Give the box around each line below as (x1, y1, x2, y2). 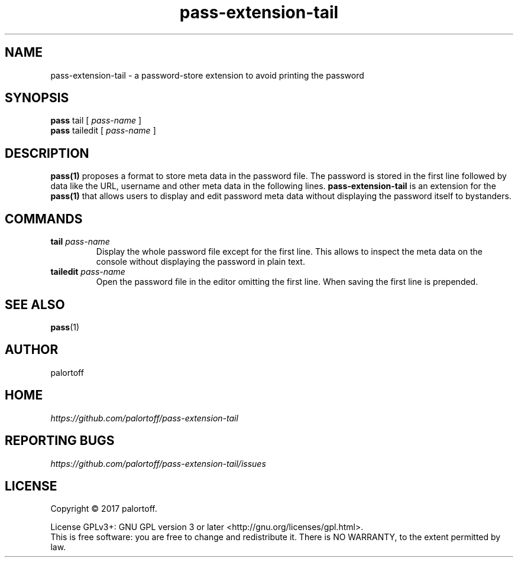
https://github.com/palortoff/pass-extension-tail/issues (50, 458, 266, 469)
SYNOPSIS (5, 90, 69, 106)
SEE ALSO (5, 297, 65, 312)
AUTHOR (5, 342, 59, 358)
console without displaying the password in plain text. (96, 256, 305, 267)
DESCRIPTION (5, 145, 89, 161)
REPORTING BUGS (5, 433, 115, 449)
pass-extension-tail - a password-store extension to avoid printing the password (50, 70, 364, 80)
